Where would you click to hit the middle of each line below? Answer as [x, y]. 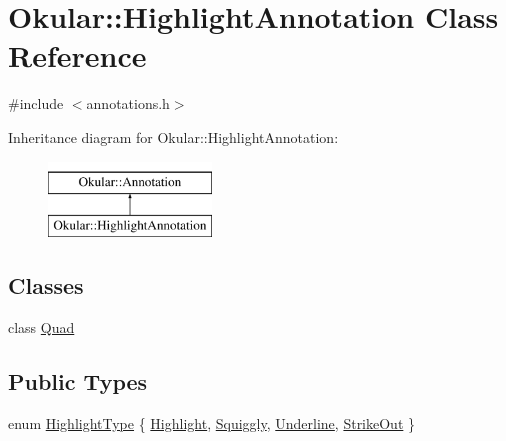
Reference [77, 55]
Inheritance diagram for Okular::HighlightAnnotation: [173, 136]
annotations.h [128, 103]
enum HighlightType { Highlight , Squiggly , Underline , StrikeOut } [212, 422]
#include [36, 103]
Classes [46, 285]
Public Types [78, 380]
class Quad [41, 326]
